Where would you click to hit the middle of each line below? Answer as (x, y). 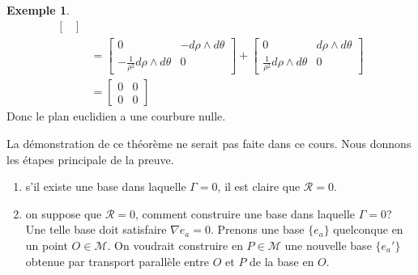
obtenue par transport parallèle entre (117, 261)
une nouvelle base (328, 245)
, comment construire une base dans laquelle (245, 213)
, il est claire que (259, 186)
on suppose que (64, 213)
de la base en (282, 261)
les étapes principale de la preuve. (90, 159)
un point (47, 245)
